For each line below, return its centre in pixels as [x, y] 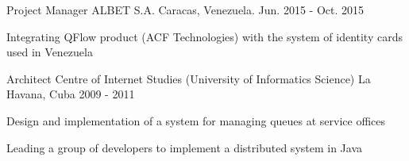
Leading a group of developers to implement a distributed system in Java [185, 147]
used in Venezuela [50, 52]
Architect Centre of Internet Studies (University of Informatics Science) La [189, 78]
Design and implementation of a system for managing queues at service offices [196, 120]
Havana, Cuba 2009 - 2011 [71, 94]
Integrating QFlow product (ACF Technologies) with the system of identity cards [204, 36]
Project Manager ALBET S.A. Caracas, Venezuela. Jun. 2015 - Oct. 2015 [185, 10]
